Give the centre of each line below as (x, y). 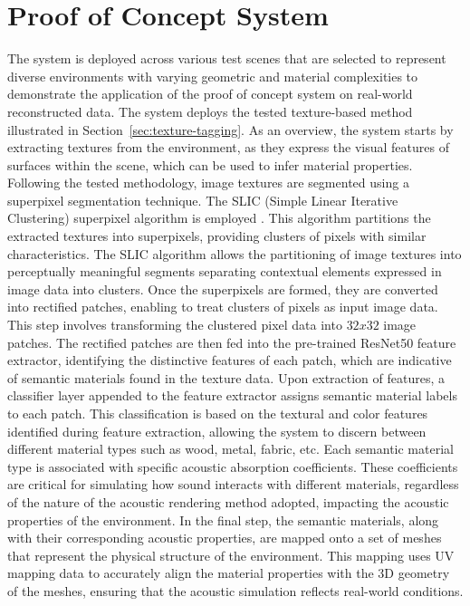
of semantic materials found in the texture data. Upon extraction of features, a (226, 377)
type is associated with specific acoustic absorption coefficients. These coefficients (233, 466)
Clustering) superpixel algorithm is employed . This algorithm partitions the (219, 218)
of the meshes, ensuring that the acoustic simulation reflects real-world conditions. (235, 590)
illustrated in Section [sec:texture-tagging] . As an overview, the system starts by (230, 129)
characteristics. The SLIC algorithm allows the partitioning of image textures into (235, 253)
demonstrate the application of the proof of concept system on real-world (210, 94)
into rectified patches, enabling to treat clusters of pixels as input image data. (223, 307)
